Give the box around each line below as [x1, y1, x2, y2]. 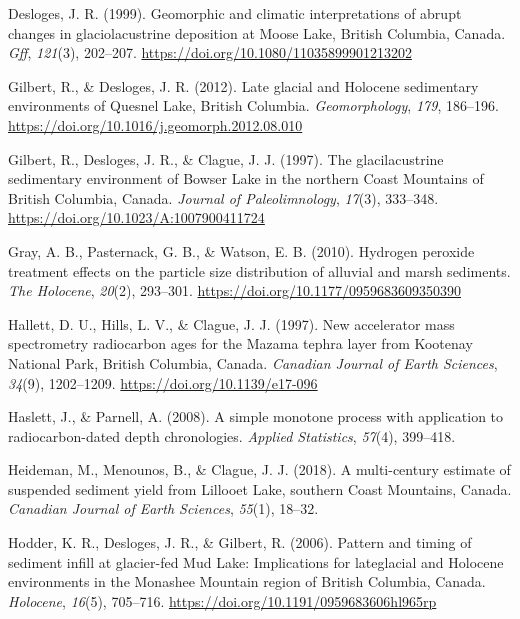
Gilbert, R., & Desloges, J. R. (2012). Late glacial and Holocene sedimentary [8, 75, 479, 96]
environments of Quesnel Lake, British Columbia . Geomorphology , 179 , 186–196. [8, 95, 499, 116]
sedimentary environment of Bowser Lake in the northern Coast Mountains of [8, 168, 484, 189]
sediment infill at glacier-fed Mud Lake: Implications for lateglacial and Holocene [8, 551, 504, 572]
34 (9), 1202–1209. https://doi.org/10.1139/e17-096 [8, 372, 318, 393]
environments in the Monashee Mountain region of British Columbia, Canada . [8, 571, 486, 592]
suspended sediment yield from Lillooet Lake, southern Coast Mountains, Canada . [8, 478, 512, 499]
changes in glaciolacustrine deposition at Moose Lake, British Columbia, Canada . [8, 22, 506, 43]
